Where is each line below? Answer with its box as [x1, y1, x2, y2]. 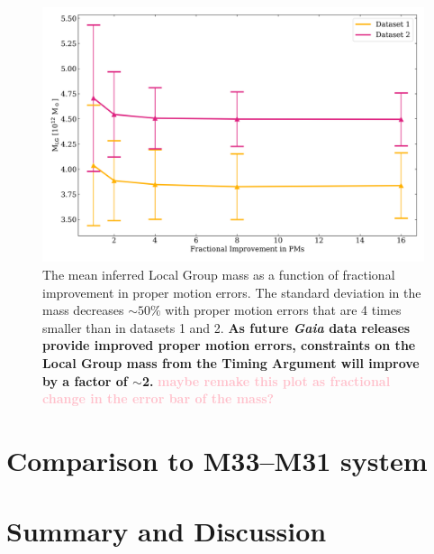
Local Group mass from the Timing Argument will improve [42, 353, 420, 372]
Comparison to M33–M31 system [6, 441, 428, 478]
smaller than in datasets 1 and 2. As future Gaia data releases [42, 318, 411, 337]
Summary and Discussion [6, 512, 327, 549]
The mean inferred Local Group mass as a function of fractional [42, 264, 395, 283]
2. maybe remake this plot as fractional [141, 371, 391, 390]
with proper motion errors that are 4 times [165, 300, 402, 319]
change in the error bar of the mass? [42, 389, 275, 408]
